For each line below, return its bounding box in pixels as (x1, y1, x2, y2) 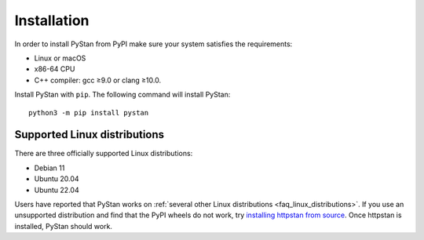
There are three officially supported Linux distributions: (14, 149, 193, 158)
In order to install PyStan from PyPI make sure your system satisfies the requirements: (14, 39, 293, 49)
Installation (14, 12, 90, 29)
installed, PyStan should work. (14, 221, 113, 231)
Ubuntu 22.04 (34, 185, 79, 195)
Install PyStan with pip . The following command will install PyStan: (14, 90, 231, 100)
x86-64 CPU (34, 64, 75, 74)
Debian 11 (34, 163, 65, 173)
